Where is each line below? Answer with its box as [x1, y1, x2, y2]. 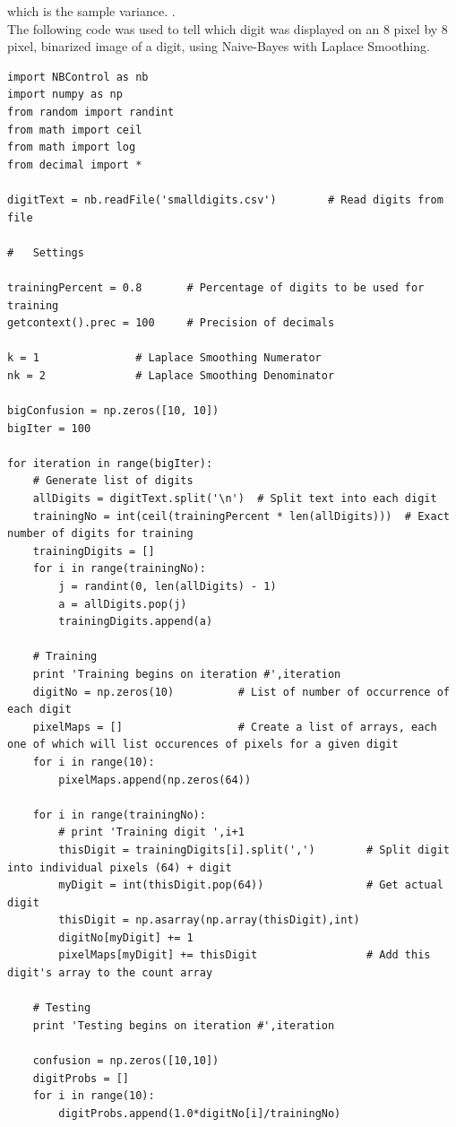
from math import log [7, 141, 136, 154]
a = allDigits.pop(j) [58, 597, 187, 611]
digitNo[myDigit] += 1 [58, 931, 194, 944]
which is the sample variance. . [7, 2, 176, 20]
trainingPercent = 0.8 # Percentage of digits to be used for [7, 281, 425, 294]
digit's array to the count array [7, 967, 213, 980]
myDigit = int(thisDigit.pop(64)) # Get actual [58, 879, 443, 892]
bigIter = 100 [7, 421, 91, 435]
